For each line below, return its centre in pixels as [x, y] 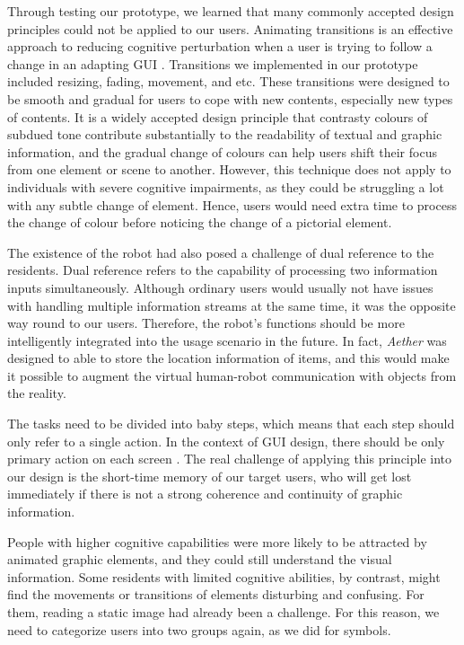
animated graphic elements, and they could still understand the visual [200, 559]
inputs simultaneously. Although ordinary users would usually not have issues [220, 287]
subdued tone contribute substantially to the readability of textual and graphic [225, 134]
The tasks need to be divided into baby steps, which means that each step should [231, 424]
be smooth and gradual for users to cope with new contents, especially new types [230, 98]
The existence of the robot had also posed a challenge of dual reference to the [221, 252]
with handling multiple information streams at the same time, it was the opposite [232, 305]
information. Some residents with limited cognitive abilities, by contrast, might [224, 576]
